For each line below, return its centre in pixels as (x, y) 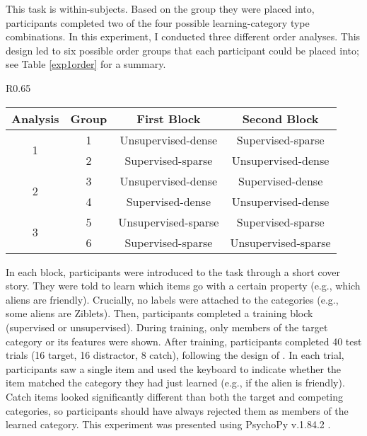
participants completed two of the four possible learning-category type (158, 22)
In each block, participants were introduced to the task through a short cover (173, 271)
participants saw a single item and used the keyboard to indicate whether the (174, 368)
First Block (169, 118)
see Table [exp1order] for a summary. (86, 64)
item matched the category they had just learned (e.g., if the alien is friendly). (175, 383)
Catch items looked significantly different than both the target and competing (175, 396)
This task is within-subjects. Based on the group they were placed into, (160, 8)
